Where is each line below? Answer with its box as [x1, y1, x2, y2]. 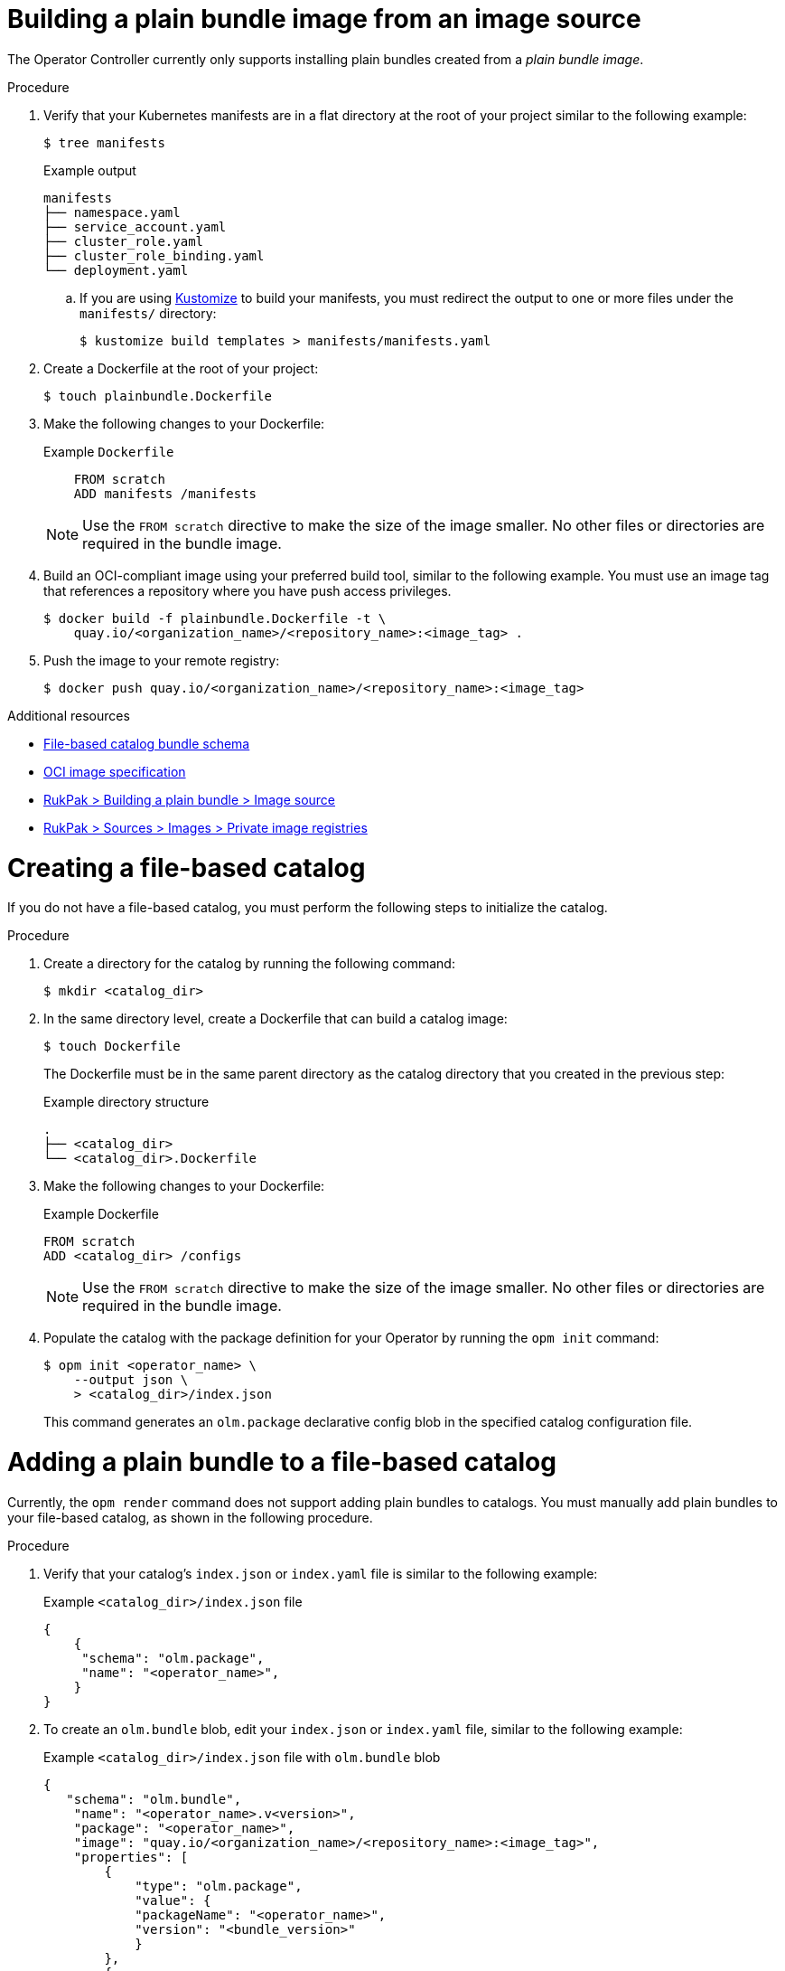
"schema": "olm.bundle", [66, 1791, 242, 1806]
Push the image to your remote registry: [43, 652, 280, 668]
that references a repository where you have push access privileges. [43, 582, 452, 599]
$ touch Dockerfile [43, 1039, 181, 1054]
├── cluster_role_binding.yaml [43, 248, 265, 263]
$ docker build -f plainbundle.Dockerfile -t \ [43, 610, 387, 626]
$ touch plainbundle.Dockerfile [43, 388, 272, 403]
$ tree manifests [43, 135, 165, 150]
